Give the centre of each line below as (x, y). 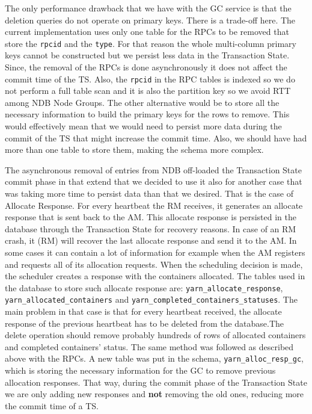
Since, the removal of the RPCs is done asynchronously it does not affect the (146, 67)
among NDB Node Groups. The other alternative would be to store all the (142, 102)
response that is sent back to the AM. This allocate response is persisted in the (151, 217)
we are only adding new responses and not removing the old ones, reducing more (154, 394)
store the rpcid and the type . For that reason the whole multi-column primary (151, 43)
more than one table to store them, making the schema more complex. (134, 150)
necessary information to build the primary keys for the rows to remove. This (147, 114)
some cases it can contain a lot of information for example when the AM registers (155, 252)
